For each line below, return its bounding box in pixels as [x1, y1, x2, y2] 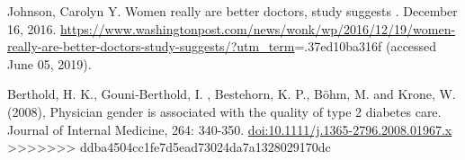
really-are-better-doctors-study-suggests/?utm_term [7, 37, 295, 56]
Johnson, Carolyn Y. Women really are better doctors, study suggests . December [7, 2, 458, 20]
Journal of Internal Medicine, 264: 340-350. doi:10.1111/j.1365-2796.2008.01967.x [7, 120, 452, 138]
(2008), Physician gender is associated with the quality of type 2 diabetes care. [7, 102, 442, 120]
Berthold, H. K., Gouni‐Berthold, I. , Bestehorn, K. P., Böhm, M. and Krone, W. [7, 84, 456, 103]
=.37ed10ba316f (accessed [294, 37, 437, 56]
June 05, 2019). [7, 54, 92, 73]
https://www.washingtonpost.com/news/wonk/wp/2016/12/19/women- [60, 19, 456, 38]
